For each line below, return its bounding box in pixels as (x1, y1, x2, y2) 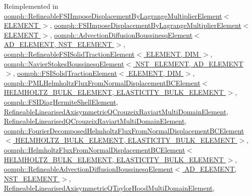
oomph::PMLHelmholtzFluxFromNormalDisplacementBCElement (4, 77, 201, 87)
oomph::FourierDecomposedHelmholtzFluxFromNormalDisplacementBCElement (4, 125, 244, 135)
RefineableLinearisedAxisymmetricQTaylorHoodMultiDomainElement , (4, 183, 215, 193)
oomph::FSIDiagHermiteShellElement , (4, 96, 118, 107)
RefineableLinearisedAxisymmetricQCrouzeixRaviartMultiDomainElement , (4, 106, 229, 116)
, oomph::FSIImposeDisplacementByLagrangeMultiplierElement (50, 20, 242, 30)
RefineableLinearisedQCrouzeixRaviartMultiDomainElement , (4, 116, 187, 126)
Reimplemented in (4, 1, 59, 11)
